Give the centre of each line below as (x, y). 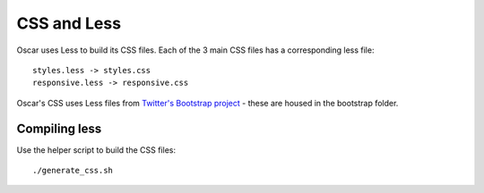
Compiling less (59, 128)
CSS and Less (69, 23)
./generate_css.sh (73, 171)
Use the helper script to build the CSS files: (96, 150)
